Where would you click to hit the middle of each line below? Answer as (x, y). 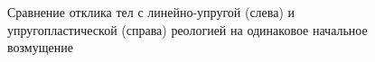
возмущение (40, 47)
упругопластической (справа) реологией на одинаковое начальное (187, 29)
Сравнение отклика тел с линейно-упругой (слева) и (151, 12)
